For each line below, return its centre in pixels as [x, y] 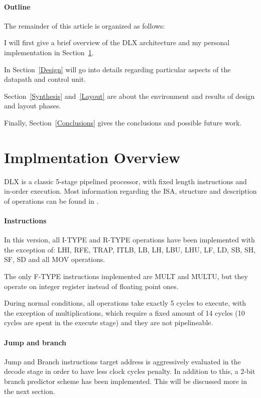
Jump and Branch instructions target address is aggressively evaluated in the [122, 361]
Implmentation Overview [92, 157]
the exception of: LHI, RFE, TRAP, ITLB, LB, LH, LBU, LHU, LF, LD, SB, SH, [130, 249]
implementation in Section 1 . [49, 52]
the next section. [30, 391]
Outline [17, 6]
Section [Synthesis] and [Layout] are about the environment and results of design [129, 96]
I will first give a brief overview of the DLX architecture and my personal [117, 42]
